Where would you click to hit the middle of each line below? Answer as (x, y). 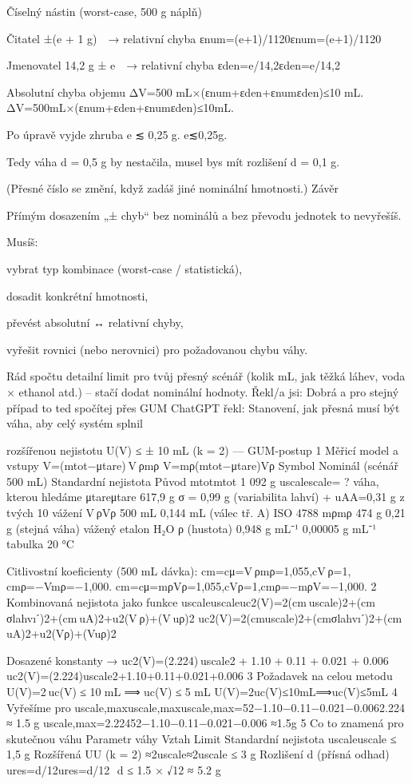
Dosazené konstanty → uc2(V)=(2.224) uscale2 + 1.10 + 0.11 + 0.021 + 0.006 (198, 660)
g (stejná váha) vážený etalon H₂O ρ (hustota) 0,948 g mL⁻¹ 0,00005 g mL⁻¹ (192, 528)
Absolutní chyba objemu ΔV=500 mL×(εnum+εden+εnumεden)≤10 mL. (185, 92)
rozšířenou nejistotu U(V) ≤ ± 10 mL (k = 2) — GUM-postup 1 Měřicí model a (202, 450)
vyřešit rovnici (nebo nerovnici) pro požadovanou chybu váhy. (157, 349)
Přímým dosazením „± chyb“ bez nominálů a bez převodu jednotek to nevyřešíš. (204, 215)
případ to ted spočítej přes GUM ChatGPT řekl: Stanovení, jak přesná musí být (203, 407)
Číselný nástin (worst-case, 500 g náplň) (104, 11)
